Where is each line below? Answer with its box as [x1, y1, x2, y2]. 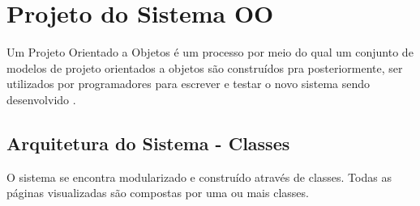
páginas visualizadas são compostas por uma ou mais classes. [6, 184, 309, 201]
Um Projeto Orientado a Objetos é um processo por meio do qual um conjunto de [6, 44, 414, 61]
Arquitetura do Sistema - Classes [6, 130, 290, 155]
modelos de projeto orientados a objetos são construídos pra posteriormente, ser [6, 59, 403, 76]
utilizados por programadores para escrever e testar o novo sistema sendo [6, 75, 371, 92]
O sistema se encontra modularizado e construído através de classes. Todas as [6, 168, 392, 185]
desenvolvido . [6, 90, 76, 107]
